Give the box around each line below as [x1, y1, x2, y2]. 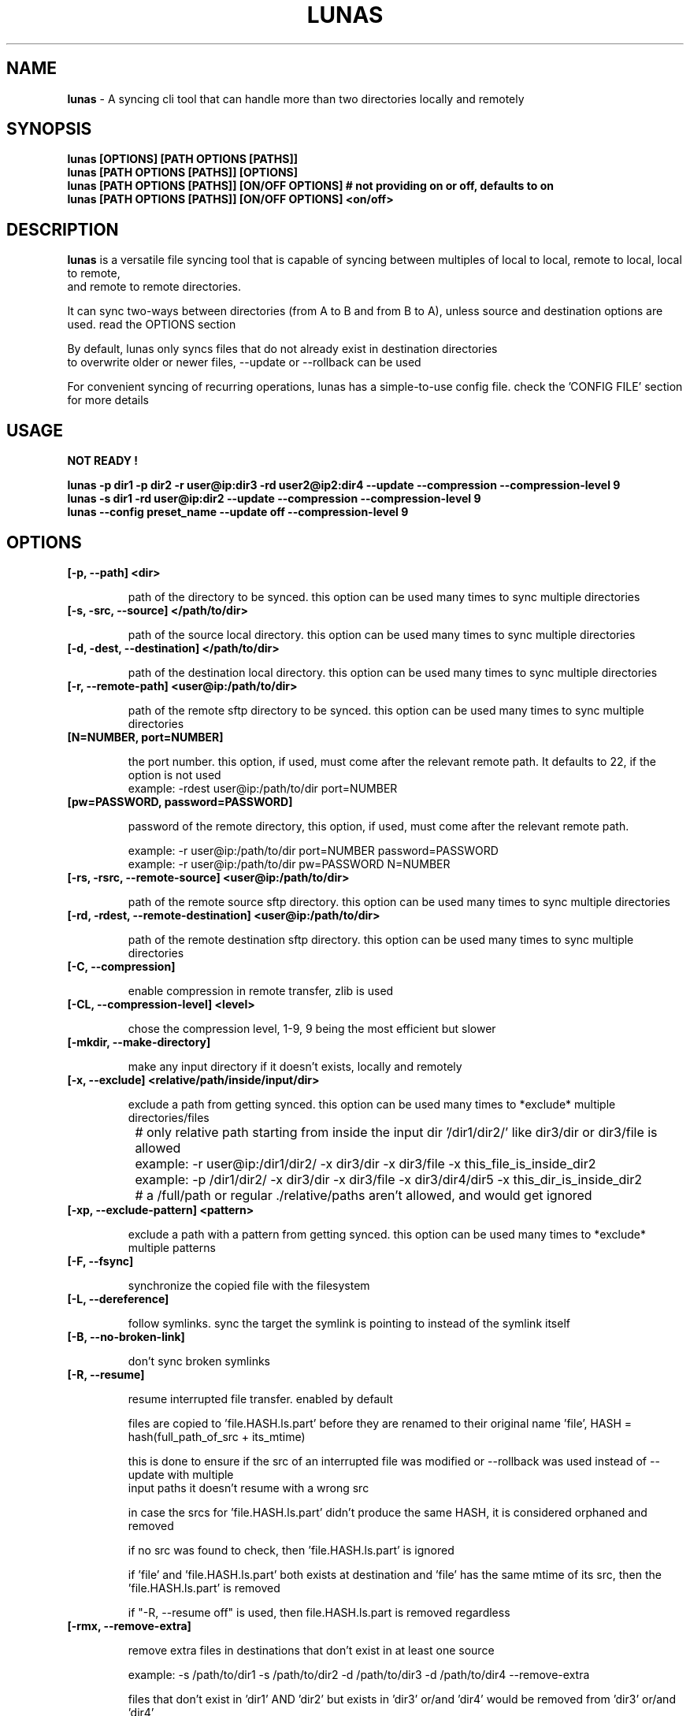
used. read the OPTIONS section [67, 318, 236, 332]
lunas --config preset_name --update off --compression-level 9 [67, 505, 409, 519]
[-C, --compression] [67, 959, 176, 973]
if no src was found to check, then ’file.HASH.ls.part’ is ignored [128, 1543, 454, 1557]
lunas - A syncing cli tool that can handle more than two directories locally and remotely [67, 91, 525, 106]
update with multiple [128, 1467, 234, 1481]
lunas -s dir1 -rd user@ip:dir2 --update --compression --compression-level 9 [67, 492, 481, 506]
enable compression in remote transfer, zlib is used [128, 983, 394, 997]
